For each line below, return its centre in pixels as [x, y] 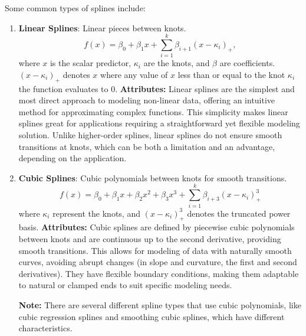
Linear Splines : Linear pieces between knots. [102, 27]
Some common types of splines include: [75, 8]
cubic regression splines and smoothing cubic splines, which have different [152, 316]
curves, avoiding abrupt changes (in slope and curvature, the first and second [158, 262]
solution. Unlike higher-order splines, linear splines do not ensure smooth [150, 135]
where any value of [134, 74]
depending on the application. [73, 158]
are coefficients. [247, 63]
